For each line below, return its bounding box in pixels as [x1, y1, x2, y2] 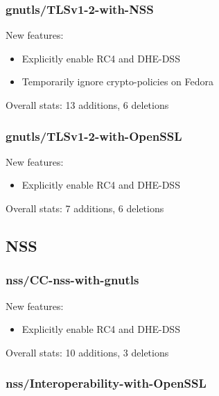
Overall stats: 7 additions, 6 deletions [6, 201, 164, 215]
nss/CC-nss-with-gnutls [6, 271, 139, 289]
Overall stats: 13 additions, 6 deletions [6, 98, 169, 112]
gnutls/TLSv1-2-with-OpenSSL [6, 127, 182, 144]
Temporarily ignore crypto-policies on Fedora [21, 74, 214, 89]
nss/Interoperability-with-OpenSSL [6, 375, 207, 392]
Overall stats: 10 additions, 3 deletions [6, 345, 169, 359]
